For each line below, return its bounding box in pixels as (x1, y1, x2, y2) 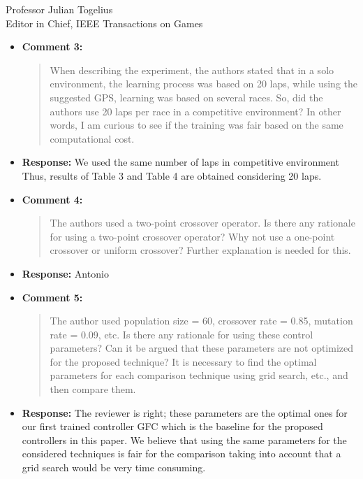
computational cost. (50, 131, 135, 145)
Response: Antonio (22, 266, 109, 280)
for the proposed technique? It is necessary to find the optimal (50, 354, 317, 369)
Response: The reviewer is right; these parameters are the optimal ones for (22, 405, 348, 420)
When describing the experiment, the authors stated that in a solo (50, 62, 334, 77)
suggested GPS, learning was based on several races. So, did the (50, 90, 323, 104)
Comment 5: (22, 289, 83, 304)
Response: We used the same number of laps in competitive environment (22, 155, 339, 169)
